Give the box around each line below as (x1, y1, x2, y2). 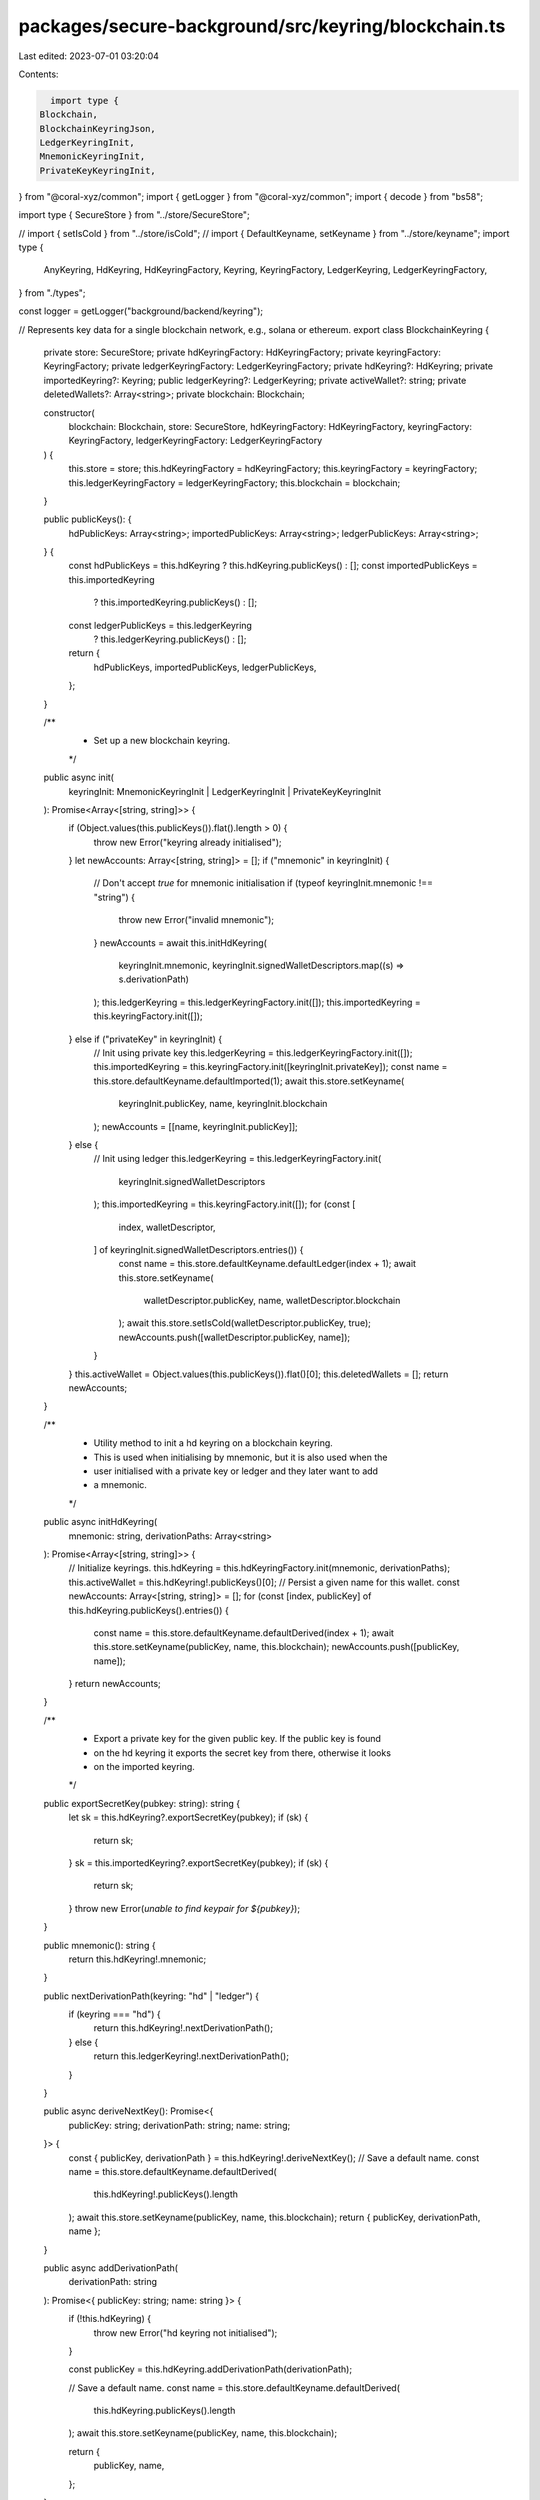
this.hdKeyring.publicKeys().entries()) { (68, 1604, 229, 1616)
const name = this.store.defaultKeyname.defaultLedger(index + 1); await (118, 1258, 417, 1270)
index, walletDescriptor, (118, 1221, 216, 1233)
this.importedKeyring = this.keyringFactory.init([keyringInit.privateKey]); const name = (93, 1061, 448, 1073)
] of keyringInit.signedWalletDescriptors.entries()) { (93, 1243, 304, 1255)
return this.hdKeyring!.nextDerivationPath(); (93, 2022, 274, 2034)
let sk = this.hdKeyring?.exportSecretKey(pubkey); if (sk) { (68, 1811, 309, 1824)
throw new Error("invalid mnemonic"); (118, 914, 275, 926)
